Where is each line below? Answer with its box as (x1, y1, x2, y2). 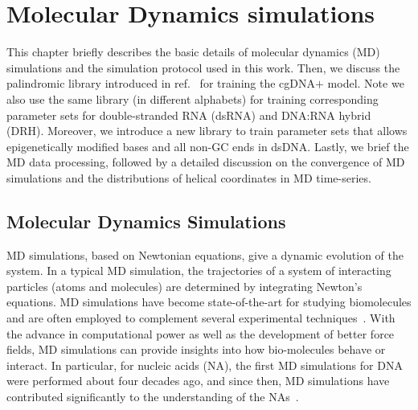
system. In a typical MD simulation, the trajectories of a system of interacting (6, 262, 391, 279)
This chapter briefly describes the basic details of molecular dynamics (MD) (6, 43, 380, 60)
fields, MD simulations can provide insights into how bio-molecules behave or (6, 341, 386, 358)
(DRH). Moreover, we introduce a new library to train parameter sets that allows (6, 122, 408, 139)
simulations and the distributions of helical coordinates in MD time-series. (6, 169, 371, 186)
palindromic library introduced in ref (6, 75, 188, 92)
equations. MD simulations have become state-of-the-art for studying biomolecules (6, 293, 412, 310)
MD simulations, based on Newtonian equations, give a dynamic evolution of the (6, 246, 404, 263)
